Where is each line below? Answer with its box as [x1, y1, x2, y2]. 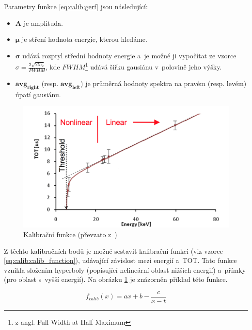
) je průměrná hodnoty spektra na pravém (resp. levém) [80, 78, 247, 88]
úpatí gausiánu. [15, 89, 61, 99]
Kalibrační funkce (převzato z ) [23, 229, 117, 239]
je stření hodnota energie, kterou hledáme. [22, 34, 147, 44]
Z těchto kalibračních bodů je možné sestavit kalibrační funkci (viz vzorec [4, 245, 223, 256]
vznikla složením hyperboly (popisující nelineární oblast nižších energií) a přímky [4, 264, 246, 275]
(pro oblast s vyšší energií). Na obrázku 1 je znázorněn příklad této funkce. [4, 274, 228, 284]
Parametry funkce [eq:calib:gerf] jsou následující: [4, 1, 148, 11]
